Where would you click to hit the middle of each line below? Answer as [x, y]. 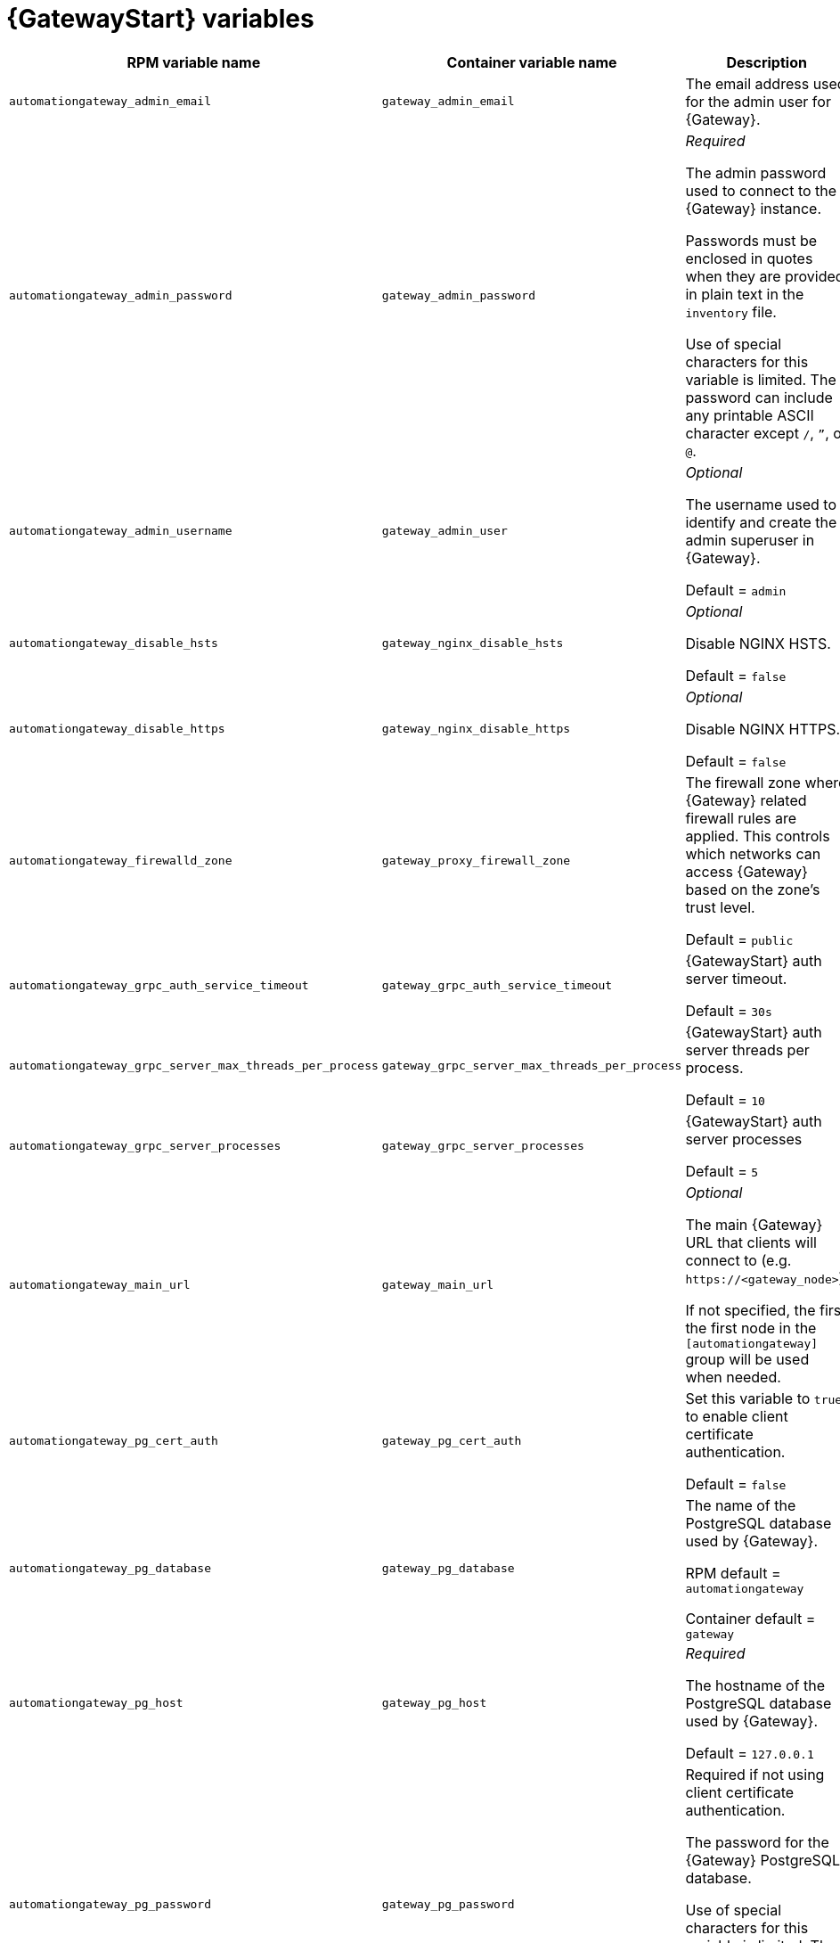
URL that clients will [751, 1242]
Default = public [739, 939]
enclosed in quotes [749, 258]
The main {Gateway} [754, 1224]
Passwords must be [751, 240]
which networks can [753, 853]
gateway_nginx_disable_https [476, 729]
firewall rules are [741, 818]
